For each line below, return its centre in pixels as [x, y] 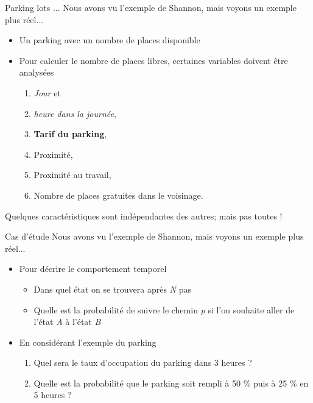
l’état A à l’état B [67, 322]
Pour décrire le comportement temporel [93, 269]
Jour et [47, 92]
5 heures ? [53, 395]
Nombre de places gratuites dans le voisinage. [118, 195]
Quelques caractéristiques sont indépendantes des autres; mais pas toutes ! [144, 216]
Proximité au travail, [72, 175]
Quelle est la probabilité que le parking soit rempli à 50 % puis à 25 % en [171, 383]
